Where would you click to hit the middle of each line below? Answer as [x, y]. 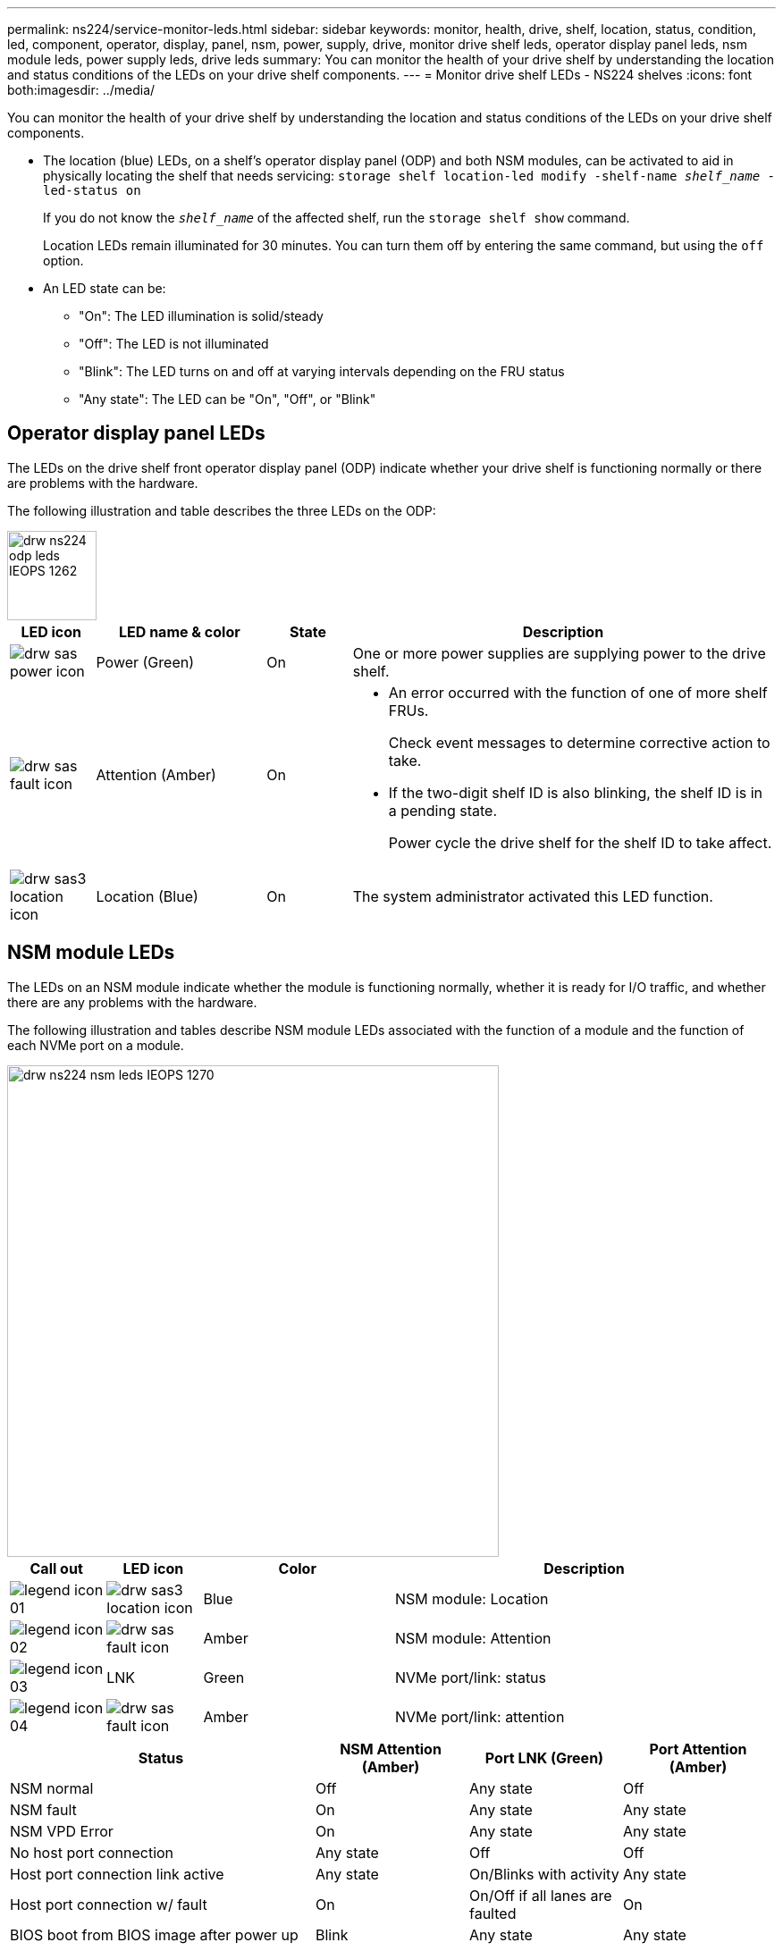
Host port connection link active [117, 1874]
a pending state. [443, 810]
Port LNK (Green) [544, 1758]
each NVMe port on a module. [96, 1045]
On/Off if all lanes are [541, 1895]
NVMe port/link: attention [480, 1716]
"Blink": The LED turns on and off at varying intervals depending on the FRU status [322, 371]
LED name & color [180, 631]
